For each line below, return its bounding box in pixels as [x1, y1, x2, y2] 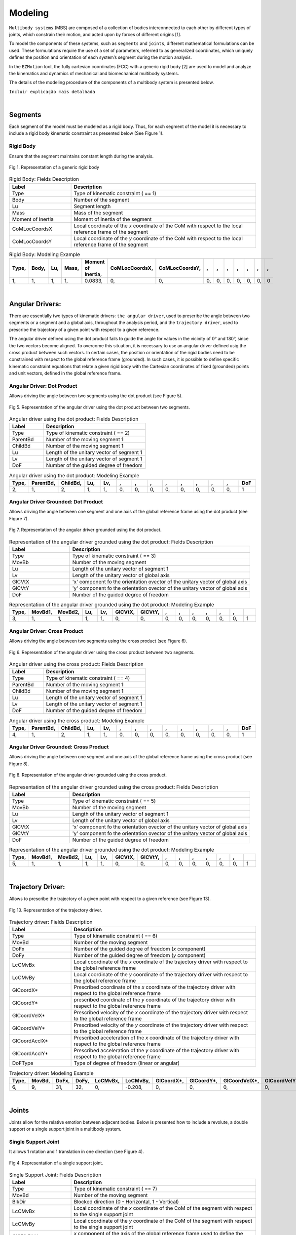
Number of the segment [74, 196, 129, 203]
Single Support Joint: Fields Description [9, 1171, 102, 1178]
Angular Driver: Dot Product [9, 382, 77, 389]
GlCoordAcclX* [12, 1037, 48, 1044]
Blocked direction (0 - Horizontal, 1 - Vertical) [74, 1198, 179, 1205]
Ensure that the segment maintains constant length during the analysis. [9, 153, 154, 159]
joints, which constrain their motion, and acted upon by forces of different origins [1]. [9, 31, 182, 37]
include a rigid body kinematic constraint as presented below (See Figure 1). [9, 130, 164, 136]
